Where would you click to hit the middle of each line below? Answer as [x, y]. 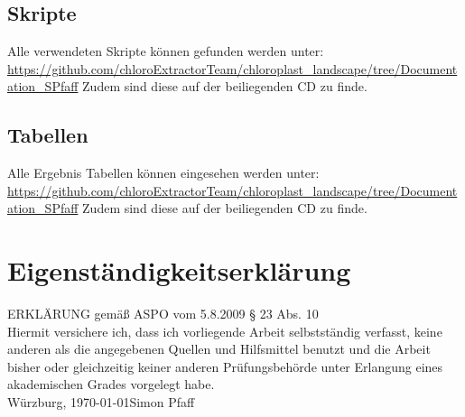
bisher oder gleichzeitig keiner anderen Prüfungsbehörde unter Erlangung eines [225, 366]
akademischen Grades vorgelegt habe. [111, 384]
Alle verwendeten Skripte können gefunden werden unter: [166, 51]
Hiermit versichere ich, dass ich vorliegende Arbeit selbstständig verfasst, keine [225, 331]
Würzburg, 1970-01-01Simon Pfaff [101, 402]
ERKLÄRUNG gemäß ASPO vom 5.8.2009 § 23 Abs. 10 [163, 314]
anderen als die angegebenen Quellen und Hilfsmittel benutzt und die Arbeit [219, 349]
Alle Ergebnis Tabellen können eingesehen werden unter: [163, 173]
